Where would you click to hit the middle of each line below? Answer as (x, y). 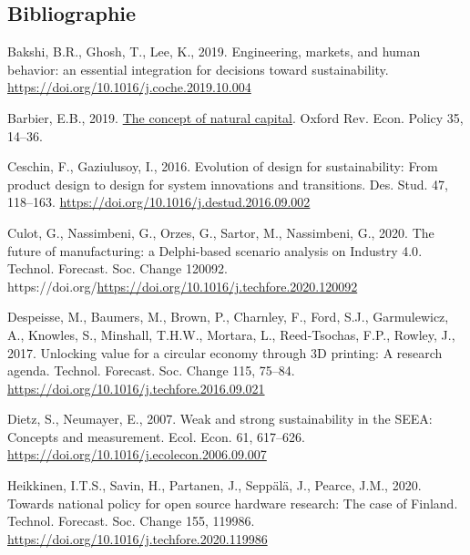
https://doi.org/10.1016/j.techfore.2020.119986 (138, 538)
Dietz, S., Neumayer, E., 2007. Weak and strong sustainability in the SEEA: (220, 419)
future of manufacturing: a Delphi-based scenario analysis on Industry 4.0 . (215, 250)
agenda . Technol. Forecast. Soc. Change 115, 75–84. (151, 370)
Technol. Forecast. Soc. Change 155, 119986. (131, 521)
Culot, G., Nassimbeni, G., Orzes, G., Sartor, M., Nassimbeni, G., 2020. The (221, 232)
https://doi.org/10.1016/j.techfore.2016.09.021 (136, 388)
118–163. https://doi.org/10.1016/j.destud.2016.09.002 (159, 202)
